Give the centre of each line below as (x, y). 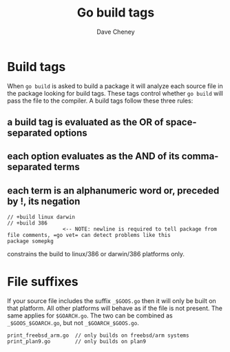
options (71, 133)
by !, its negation (44, 201)
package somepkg (30, 241)
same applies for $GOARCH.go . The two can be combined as (90, 315)
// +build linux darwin (41, 217)
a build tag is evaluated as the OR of (85, 122)
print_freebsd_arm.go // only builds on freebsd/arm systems (98, 335)
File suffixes (43, 282)
